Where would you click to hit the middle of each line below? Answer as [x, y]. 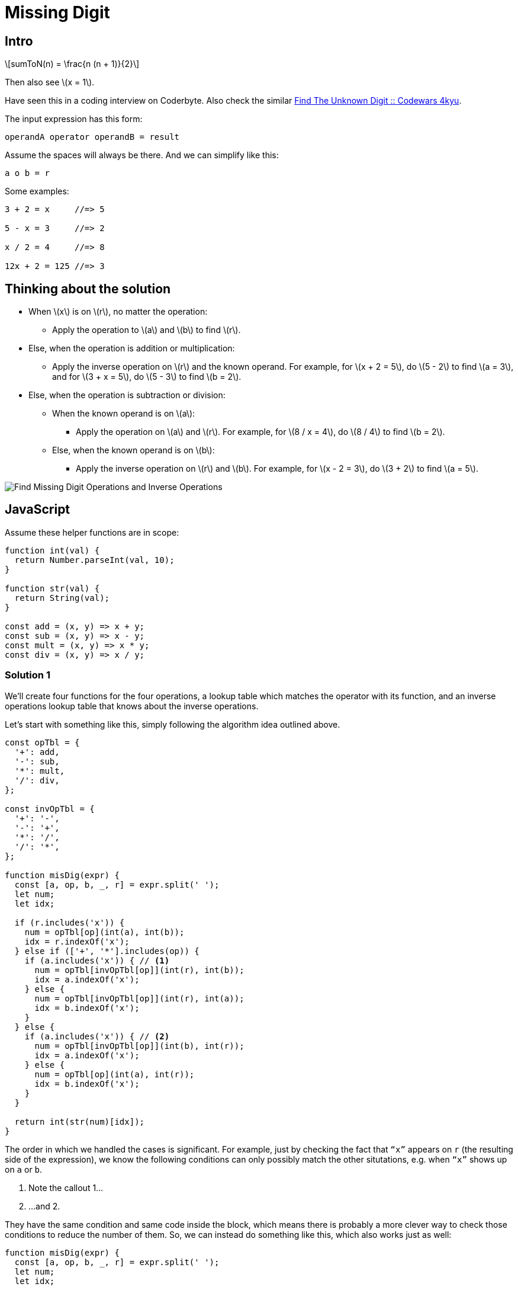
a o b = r [27, 173]
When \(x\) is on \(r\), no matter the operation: [118, 312]
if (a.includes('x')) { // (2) [97, 1036]
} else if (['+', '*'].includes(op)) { [107, 951]
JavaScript [38, 510]
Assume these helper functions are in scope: [92, 532]
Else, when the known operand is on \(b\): [133, 450]
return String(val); [62, 598]
